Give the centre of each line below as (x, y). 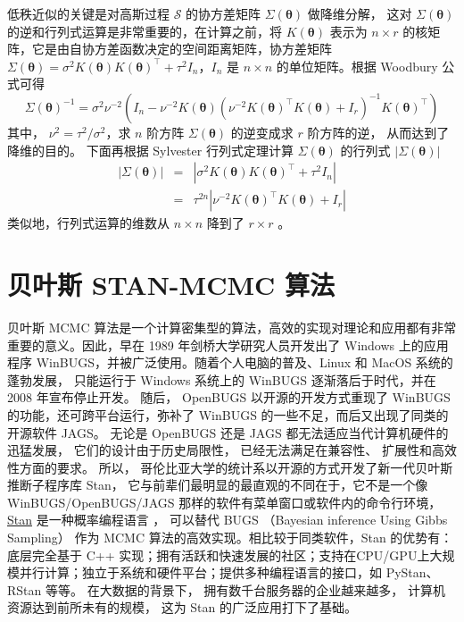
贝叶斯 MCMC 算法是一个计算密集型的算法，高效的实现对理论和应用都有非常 (232, 327)
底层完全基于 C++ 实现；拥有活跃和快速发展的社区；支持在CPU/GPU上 (219, 555)
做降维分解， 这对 (360, 13)
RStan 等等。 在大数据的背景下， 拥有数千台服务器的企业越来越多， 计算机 (226, 589)
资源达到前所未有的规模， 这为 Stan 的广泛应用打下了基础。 (182, 607)
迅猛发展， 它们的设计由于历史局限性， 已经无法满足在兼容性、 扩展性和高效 (232, 450)
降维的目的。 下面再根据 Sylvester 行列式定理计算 (150, 150)
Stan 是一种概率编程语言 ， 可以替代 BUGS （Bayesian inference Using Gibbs (228, 520)
